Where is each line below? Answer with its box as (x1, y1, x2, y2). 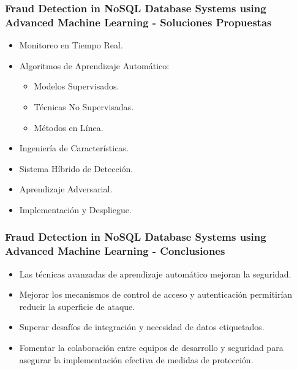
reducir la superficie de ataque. (19, 300, 135, 312)
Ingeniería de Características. (19, 142, 129, 154)
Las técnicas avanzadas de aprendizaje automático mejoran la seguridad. (19, 267, 291, 280)
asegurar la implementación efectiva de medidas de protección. (19, 353, 254, 366)
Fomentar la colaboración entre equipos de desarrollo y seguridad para (19, 341, 284, 353)
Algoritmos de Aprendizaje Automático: (19, 59, 170, 72)
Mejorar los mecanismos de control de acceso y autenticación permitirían (19, 288, 293, 301)
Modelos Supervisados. (34, 80, 119, 92)
